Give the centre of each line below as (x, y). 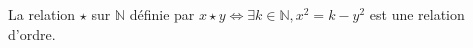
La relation (42, 14)
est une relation (417, 14)
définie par (162, 14)
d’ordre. (32, 33)
